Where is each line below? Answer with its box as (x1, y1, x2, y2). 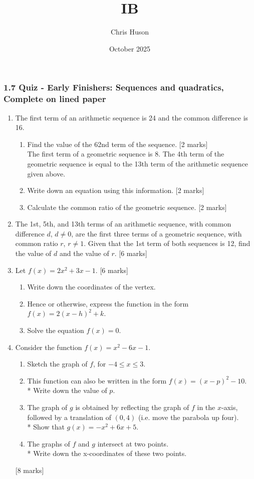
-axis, (221, 402, 238, 412)
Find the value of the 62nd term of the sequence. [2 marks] (27, 138, 208, 149)
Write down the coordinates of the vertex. (27, 281, 156, 292)
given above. (27, 168, 66, 178)
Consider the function (15, 341, 82, 352)
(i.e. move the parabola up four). (138, 411, 239, 422)
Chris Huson (110, 26, 149, 37)
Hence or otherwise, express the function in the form (27, 298, 189, 308)
